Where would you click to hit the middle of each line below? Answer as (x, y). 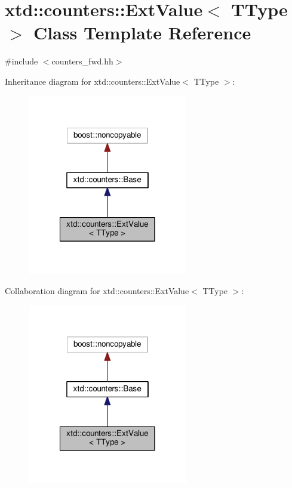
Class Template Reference (142, 33)
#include (21, 61)
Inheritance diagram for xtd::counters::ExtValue (93, 81)
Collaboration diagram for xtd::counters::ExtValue (97, 290)
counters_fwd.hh (82, 61)
